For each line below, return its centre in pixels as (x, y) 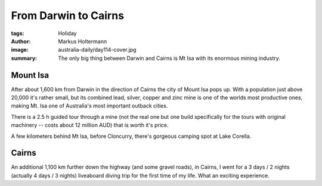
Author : (21, 41)
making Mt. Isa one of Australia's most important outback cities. (89, 106)
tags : (18, 33)
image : (20, 50)
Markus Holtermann (83, 41)
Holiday (67, 33)
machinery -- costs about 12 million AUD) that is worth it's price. (90, 125)
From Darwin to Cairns (68, 15)
